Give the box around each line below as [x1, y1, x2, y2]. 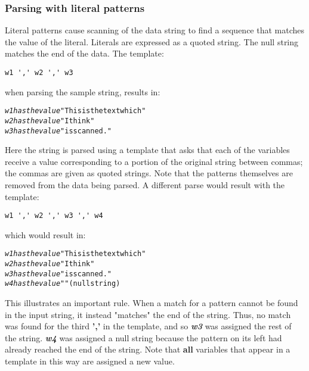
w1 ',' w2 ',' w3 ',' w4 [5, 211, 103, 220]
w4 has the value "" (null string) [5, 279, 120, 288]
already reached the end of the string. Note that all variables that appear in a [5, 343, 291, 356]
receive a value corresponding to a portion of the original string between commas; [5, 155, 303, 167]
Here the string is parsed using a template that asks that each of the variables [5, 144, 290, 156]
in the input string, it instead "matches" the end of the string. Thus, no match [5, 308, 291, 320]
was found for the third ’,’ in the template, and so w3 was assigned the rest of [5, 320, 292, 332]
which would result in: [5, 228, 86, 241]
